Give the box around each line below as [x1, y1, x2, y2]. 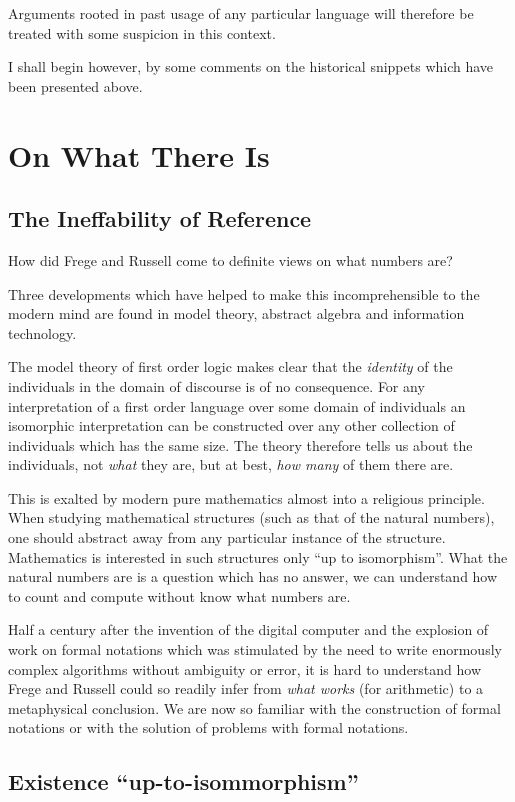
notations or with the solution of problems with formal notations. [8, 717, 409, 738]
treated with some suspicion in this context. [8, 22, 276, 43]
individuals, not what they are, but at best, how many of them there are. [8, 454, 454, 475]
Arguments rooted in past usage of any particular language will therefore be [8, 3, 474, 23]
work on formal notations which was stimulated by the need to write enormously [8, 639, 502, 660]
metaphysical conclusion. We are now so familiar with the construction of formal [8, 697, 501, 718]
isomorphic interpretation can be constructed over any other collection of [8, 415, 455, 436]
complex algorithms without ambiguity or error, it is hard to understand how [8, 658, 482, 679]
